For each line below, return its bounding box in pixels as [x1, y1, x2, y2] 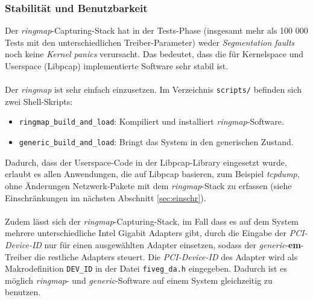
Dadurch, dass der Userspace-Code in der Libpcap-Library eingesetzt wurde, [5, 155, 287, 168]
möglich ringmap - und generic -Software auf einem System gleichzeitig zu [5, 273, 273, 286]
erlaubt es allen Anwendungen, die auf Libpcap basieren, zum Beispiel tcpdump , [5, 167, 300, 180]
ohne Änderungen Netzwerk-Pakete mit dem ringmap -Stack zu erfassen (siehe [5, 179, 292, 192]
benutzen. [5, 286, 41, 298]
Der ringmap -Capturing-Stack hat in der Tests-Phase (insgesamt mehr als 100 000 [5, 24, 308, 37]
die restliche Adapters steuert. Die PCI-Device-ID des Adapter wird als [34, 250, 298, 263]
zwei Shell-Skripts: [5, 95, 73, 107]
